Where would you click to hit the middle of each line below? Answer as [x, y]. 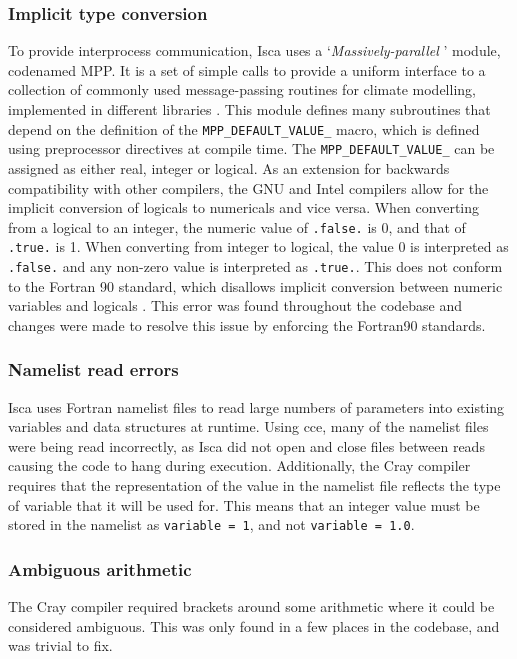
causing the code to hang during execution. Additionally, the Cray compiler [239, 465]
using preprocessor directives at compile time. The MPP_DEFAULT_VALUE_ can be [251, 148]
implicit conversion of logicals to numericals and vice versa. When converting [244, 207]
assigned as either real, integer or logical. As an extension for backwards [229, 167]
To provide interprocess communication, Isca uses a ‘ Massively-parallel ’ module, [254, 50]
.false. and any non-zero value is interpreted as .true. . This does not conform [255, 266]
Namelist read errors [93, 369]
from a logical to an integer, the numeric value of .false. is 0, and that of [237, 226]
